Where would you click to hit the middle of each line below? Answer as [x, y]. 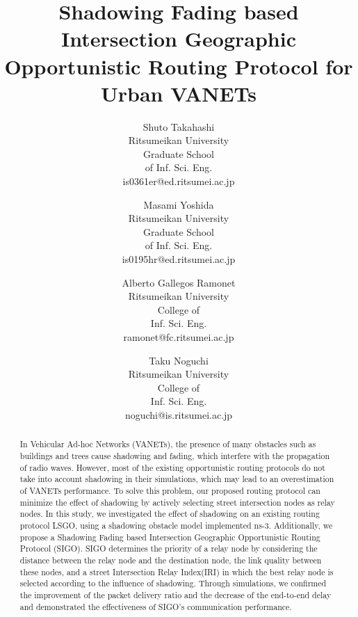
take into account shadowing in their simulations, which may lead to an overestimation [177, 479]
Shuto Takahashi [179, 126]
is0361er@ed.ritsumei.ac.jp [179, 181]
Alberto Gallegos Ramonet [179, 282]
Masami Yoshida [179, 204]
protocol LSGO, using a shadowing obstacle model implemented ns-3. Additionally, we [176, 525]
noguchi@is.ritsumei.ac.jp [179, 414]
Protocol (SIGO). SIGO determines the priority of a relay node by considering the [169, 548]
